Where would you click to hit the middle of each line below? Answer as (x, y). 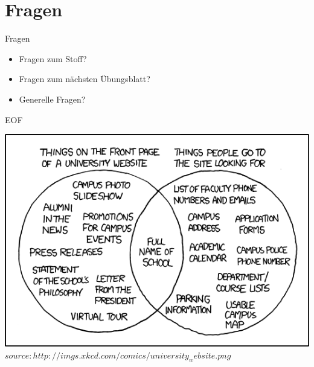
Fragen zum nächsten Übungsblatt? (85, 79)
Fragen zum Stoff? (53, 58)
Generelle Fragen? (52, 99)
